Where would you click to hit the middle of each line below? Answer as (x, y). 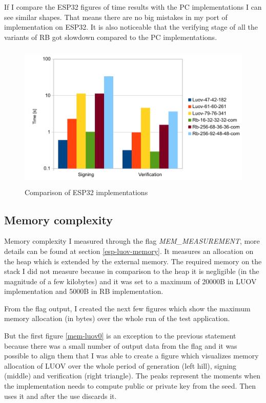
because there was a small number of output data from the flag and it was (121, 345)
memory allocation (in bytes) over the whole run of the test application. (117, 318)
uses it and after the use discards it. (60, 396)
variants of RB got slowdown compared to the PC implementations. (111, 37)
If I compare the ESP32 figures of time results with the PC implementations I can (133, 7)
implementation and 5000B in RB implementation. (84, 291)
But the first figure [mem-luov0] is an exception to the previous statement (120, 336)
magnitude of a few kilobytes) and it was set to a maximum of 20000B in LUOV (130, 281)
